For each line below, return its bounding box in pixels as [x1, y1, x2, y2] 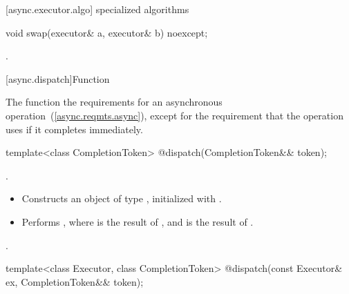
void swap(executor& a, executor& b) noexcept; [6, 25, 208, 39]
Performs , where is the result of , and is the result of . [21, 214, 254, 228]
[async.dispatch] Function [6, 71, 110, 86]
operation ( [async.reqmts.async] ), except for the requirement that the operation [6, 108, 343, 122]
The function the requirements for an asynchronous [6, 95, 223, 109]
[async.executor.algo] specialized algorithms [6, 2, 189, 16]
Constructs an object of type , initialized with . [21, 191, 222, 206]
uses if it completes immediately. [6, 121, 143, 136]
